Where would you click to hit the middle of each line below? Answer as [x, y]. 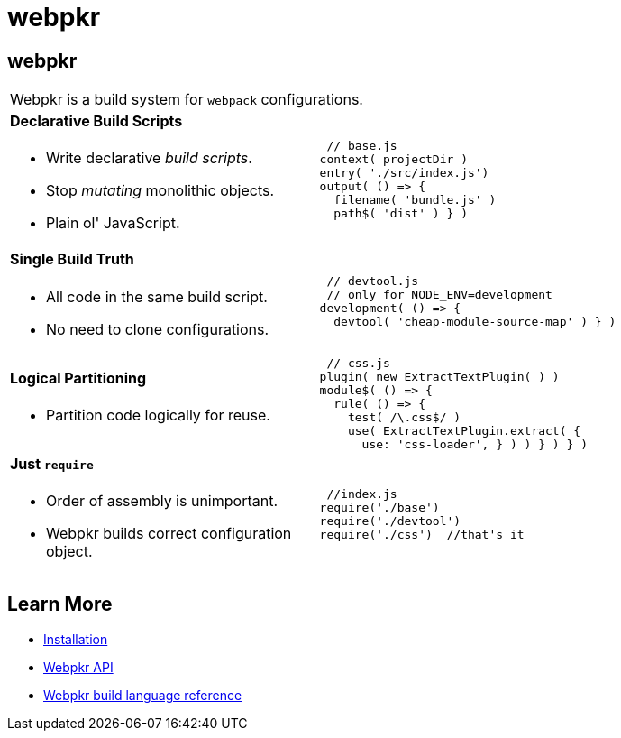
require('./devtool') [390, 521]
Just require [52, 463]
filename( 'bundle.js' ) [415, 199]
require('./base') [379, 508]
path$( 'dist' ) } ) [401, 213]
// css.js [358, 363]
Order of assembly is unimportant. [162, 500]
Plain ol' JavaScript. [113, 223]
